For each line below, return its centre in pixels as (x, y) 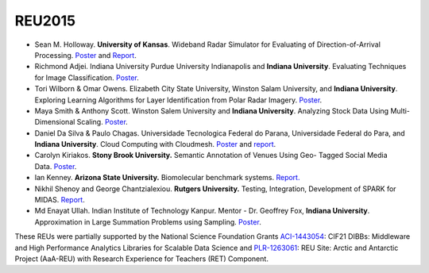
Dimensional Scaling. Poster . (81, 122)
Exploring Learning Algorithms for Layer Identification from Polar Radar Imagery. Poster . (178, 100)
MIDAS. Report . (60, 200)
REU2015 (45, 21)
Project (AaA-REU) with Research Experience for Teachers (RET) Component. (142, 259)
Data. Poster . (56, 166)
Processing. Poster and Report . (85, 55)
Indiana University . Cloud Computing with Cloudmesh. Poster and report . (155, 144)
